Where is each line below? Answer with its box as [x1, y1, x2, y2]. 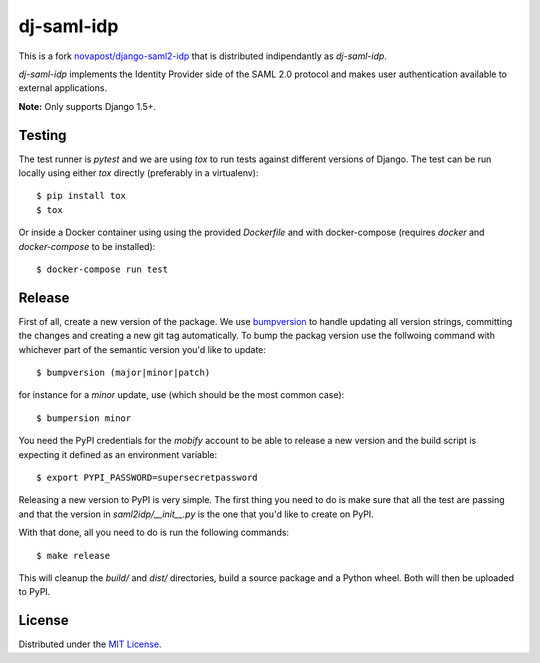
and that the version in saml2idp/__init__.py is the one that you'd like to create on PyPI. [18, 508, 374, 520]
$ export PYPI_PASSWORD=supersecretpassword [36, 472, 259, 483]
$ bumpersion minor [36, 412, 132, 424]
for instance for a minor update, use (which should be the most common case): [18, 389, 345, 401]
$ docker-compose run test [36, 263, 169, 275]
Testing [18, 126, 67, 144]
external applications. [18, 82, 108, 94]
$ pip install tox [36, 190, 127, 202]
